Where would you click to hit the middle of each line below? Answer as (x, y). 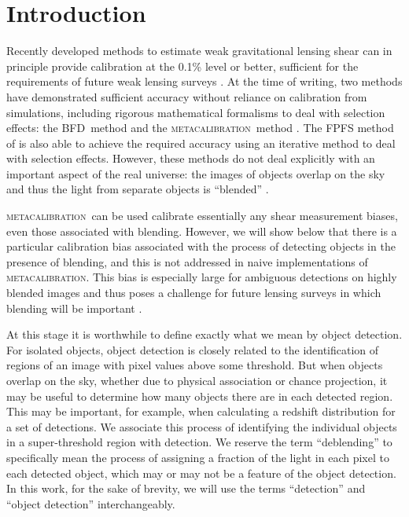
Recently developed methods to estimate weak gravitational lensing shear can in (199, 51)
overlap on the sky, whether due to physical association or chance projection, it (197, 380)
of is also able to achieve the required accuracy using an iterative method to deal (201, 143)
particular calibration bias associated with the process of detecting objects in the (201, 246)
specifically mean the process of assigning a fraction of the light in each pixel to (198, 457)
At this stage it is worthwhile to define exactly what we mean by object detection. (204, 334)
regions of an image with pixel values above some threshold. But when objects (195, 365)
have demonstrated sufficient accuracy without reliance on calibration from (187, 96)
